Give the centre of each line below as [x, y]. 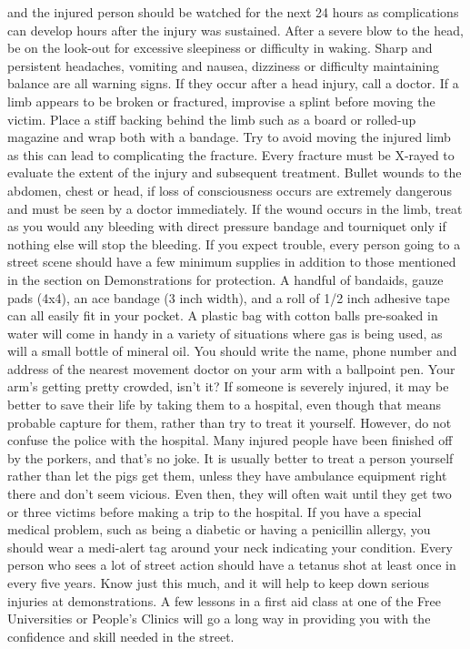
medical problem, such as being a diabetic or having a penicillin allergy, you [219, 529]
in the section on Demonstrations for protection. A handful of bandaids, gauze [225, 279]
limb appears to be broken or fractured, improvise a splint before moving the [221, 101]
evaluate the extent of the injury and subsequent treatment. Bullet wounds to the [235, 172]
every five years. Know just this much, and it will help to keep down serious [219, 583]
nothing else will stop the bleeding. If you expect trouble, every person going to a [234, 243]
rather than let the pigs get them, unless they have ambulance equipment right [227, 476]
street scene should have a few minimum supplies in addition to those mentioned [232, 262]
